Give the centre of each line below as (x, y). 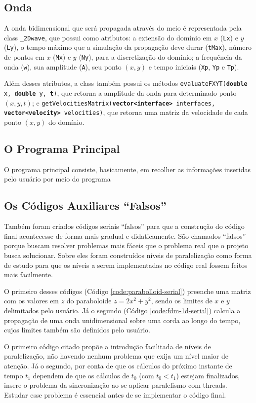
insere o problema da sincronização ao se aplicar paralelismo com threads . (116, 385)
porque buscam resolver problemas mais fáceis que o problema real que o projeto (126, 245)
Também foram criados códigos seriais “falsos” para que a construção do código (124, 226)
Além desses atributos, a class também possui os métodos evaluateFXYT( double (126, 83)
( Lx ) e (229, 37)
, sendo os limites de (182, 301)
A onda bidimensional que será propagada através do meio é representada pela (123, 28)
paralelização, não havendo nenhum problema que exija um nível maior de (116, 356)
